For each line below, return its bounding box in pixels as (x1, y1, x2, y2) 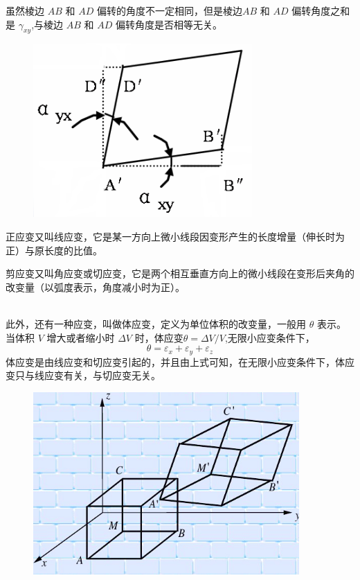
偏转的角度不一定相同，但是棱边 (96, 3, 242, 17)
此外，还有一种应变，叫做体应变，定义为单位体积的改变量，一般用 (6, 316, 306, 331)
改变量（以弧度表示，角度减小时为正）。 (6, 279, 185, 294)
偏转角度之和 (291, 3, 350, 17)
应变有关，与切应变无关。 (44, 368, 161, 383)
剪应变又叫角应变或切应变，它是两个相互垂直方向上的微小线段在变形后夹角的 (6, 266, 354, 281)
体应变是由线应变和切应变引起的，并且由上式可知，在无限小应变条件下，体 (6, 354, 345, 369)
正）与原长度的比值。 (6, 243, 102, 257)
